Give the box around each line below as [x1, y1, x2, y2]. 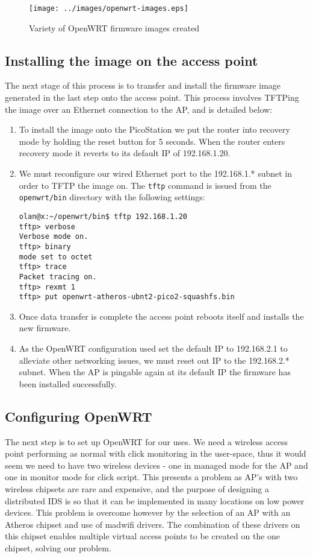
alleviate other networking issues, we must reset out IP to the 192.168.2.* [19, 354, 290, 366]
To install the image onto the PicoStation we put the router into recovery [19, 123, 290, 136]
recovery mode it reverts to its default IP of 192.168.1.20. [19, 147, 231, 159]
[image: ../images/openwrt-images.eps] [29, 4, 188, 13]
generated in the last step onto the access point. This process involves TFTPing [5, 91, 299, 104]
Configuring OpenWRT [5, 407, 152, 425]
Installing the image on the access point [5, 51, 258, 69]
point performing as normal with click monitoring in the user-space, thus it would [5, 447, 306, 460]
